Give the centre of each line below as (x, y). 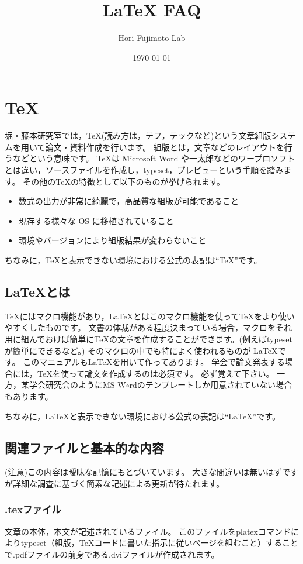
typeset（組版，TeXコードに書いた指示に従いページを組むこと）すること (160, 543)
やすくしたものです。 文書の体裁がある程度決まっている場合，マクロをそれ (148, 327)
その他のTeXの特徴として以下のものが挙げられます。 (124, 181)
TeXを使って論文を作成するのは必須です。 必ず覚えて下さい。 (156, 373)
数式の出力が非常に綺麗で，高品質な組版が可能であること (129, 201)
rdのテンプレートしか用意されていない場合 (210, 385)
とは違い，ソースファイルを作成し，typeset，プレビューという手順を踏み (144, 170)
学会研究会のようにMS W (77, 385)
